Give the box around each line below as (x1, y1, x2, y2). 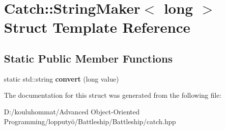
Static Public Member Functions (4, 50, 173, 65)
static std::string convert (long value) (4, 73, 119, 84)
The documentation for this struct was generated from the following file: (4, 90, 222, 100)
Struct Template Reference (4, 17, 191, 37)
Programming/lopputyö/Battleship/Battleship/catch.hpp (4, 116, 176, 126)
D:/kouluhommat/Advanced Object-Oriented (4, 106, 140, 116)
